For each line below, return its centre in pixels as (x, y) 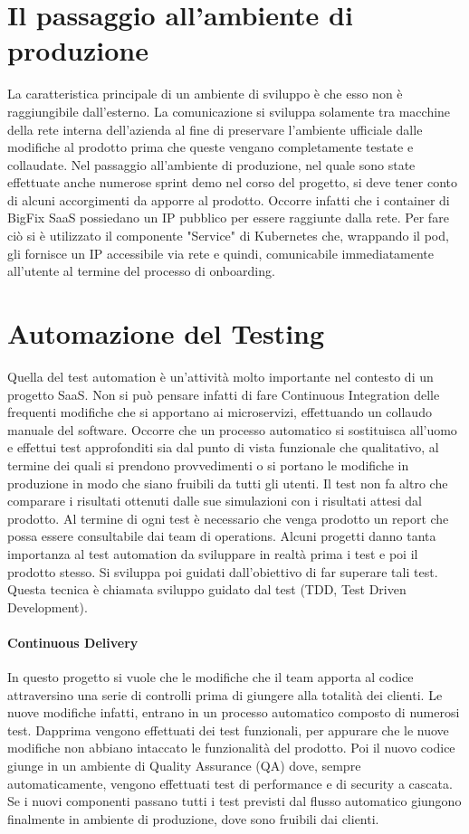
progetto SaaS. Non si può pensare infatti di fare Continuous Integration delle (224, 394)
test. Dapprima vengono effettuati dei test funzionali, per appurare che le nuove (228, 730)
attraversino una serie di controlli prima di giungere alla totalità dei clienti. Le (225, 694)
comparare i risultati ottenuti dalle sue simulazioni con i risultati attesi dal (215, 501)
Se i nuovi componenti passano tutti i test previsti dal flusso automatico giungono (234, 801)
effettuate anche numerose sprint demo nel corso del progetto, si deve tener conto (233, 182)
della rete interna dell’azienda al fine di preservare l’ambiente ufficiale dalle (215, 129)
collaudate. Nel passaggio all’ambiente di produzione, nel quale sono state (211, 164)
